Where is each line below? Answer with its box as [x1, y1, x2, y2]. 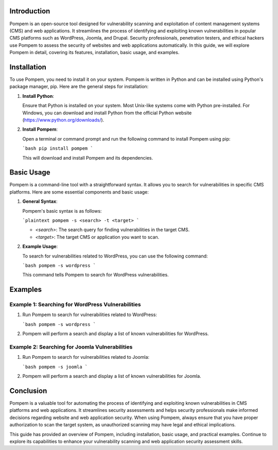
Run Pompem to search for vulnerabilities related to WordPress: [22, 311, 157, 318]
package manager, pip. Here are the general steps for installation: [9, 83, 149, 90]
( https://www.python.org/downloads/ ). [22, 116, 105, 123]
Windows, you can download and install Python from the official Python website [22, 110, 192, 116]
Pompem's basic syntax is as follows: [22, 207, 102, 214]
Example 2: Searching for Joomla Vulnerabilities [9, 343, 133, 351]
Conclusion [9, 386, 47, 395]
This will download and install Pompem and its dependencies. [22, 154, 153, 161]
